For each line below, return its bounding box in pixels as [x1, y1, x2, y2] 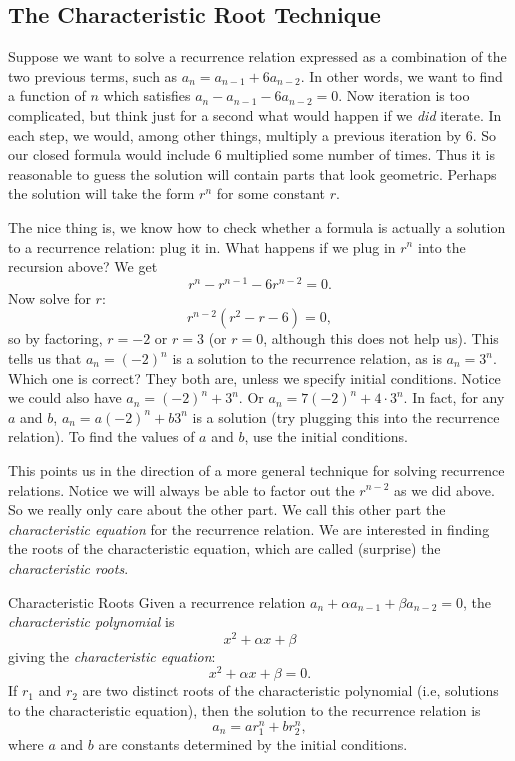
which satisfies [103, 85, 191, 106]
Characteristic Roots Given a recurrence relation [8, 591, 306, 612]
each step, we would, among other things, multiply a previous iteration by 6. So [8, 124, 497, 145]
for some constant [216, 183, 326, 204]
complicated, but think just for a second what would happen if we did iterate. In [8, 104, 502, 125]
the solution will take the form [8, 183, 195, 204]
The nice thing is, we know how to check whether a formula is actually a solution [8, 216, 506, 237]
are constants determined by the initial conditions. [98, 733, 408, 754]
